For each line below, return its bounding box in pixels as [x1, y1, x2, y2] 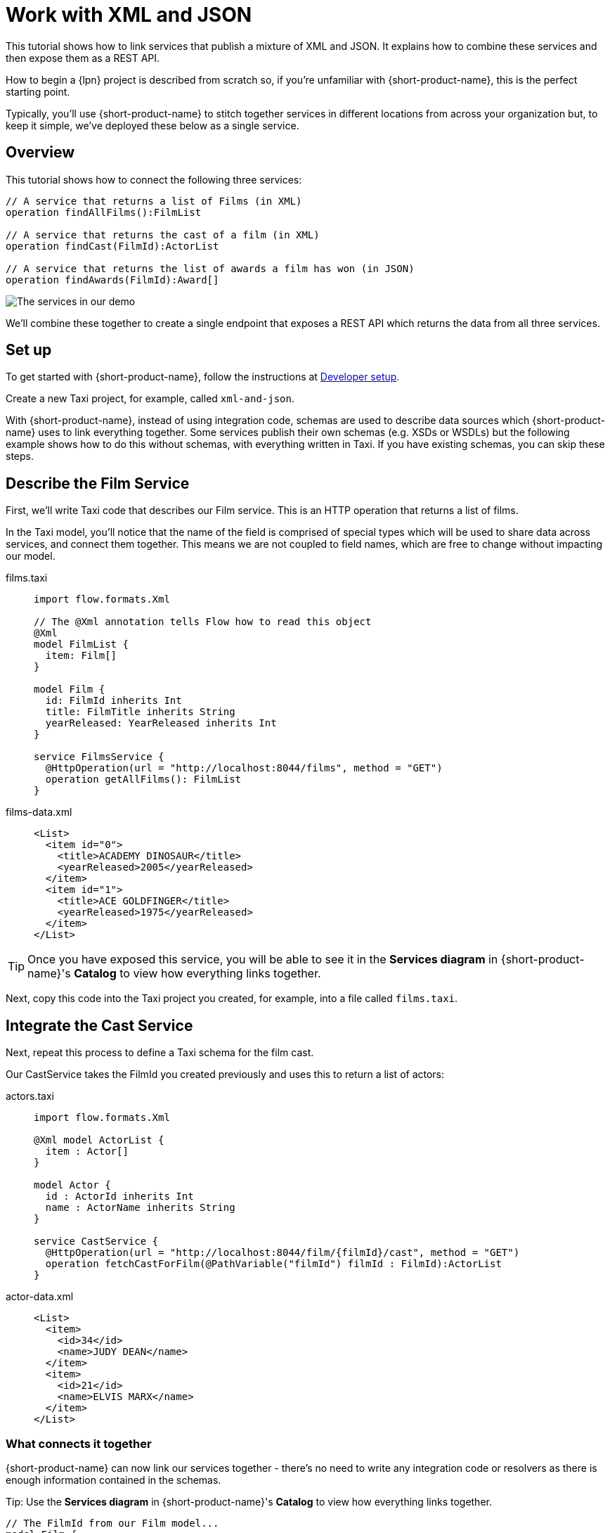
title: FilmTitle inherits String [45, 706, 235, 718]
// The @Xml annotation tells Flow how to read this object [34, 616, 372, 628]
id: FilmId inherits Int [45, 695, 182, 707]
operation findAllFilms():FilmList [6, 206, 202, 218]
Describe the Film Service [6, 474, 190, 492]
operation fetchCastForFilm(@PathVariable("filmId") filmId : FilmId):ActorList [45, 1258, 502, 1270]
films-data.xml [6, 806, 72, 819]
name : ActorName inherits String [45, 1202, 235, 1214]
